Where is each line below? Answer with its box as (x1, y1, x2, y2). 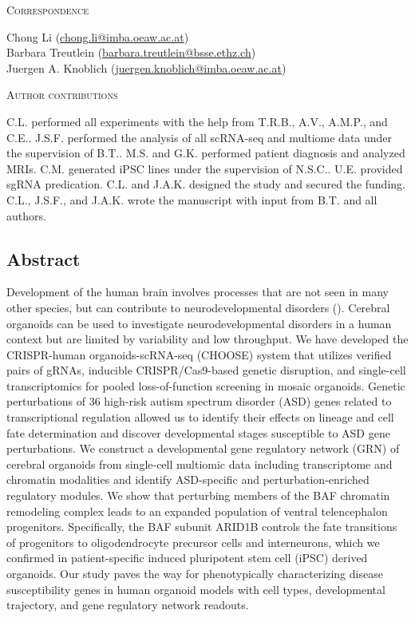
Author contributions (6, 86, 118, 103)
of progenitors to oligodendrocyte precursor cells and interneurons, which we (6, 533, 380, 550)
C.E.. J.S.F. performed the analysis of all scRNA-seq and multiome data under (6, 129, 393, 145)
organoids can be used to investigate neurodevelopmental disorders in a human (6, 315, 392, 331)
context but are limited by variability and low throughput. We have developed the (6, 331, 409, 347)
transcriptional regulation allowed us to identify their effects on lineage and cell (6, 409, 394, 426)
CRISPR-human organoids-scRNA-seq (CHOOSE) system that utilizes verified (6, 346, 392, 362)
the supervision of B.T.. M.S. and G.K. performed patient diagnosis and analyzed (6, 145, 405, 161)
